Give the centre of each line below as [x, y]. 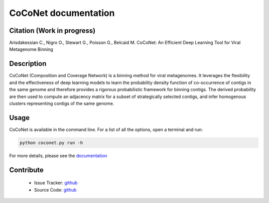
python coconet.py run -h [51, 143]
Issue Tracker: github [56, 183]
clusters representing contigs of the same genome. [62, 103]
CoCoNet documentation [62, 13]
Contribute [26, 170]
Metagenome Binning [31, 49]
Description [28, 64]
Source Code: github [55, 190]
